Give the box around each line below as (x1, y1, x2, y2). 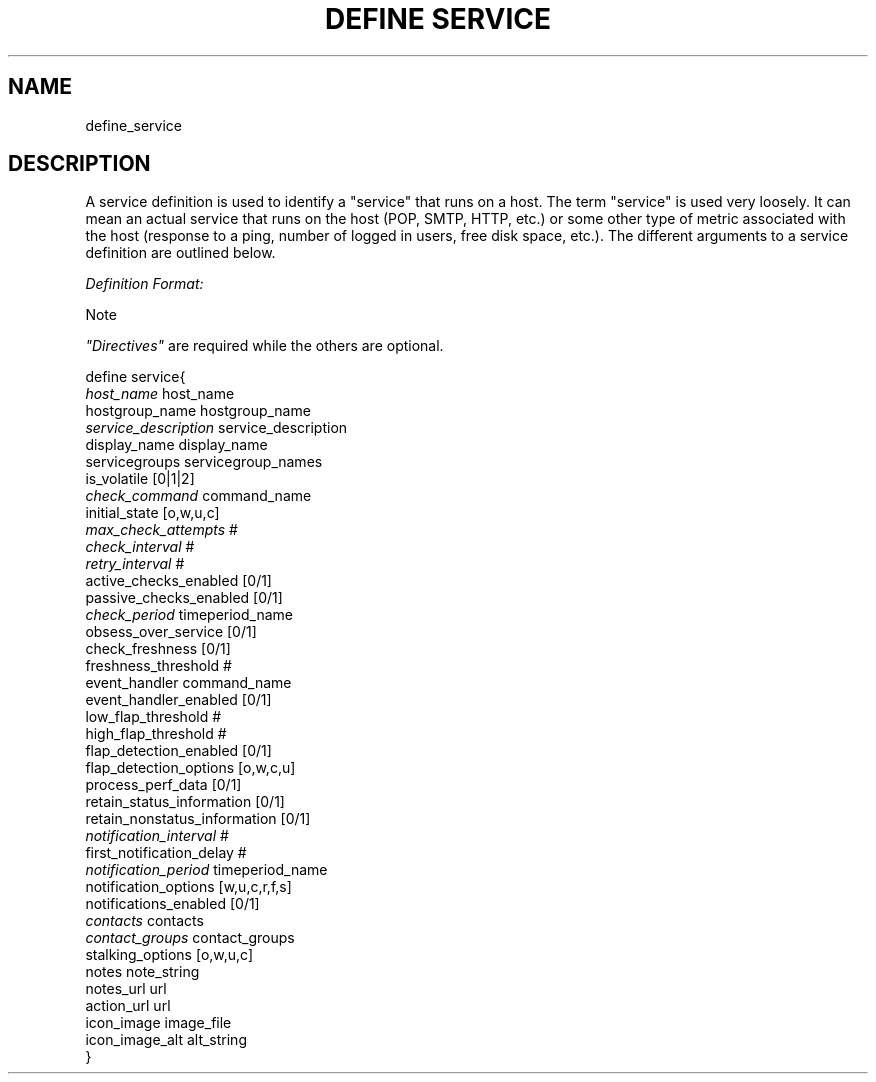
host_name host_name (85, 385, 235, 403)
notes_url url (85, 980, 167, 998)
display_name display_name (85, 436, 268, 454)
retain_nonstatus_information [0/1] (85, 810, 311, 828)
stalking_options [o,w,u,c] (85, 946, 254, 964)
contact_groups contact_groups (85, 929, 295, 947)
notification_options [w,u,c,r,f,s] (85, 878, 292, 896)
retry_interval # (85, 555, 185, 573)
